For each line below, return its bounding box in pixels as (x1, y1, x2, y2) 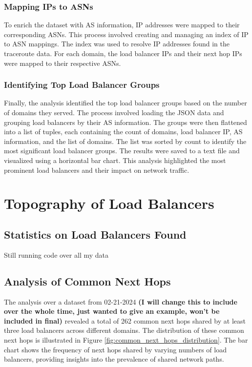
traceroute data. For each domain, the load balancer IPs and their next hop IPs (4, 48, 242, 58)
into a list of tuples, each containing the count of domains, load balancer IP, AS (4, 126, 243, 137)
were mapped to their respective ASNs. (4, 58, 121, 68)
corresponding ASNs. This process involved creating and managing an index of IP (4, 29, 249, 39)
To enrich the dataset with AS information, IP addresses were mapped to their (4, 20, 240, 30)
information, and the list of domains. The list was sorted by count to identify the (4, 136, 247, 146)
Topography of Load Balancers (4, 193, 214, 213)
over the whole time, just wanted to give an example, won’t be (4, 306, 220, 316)
